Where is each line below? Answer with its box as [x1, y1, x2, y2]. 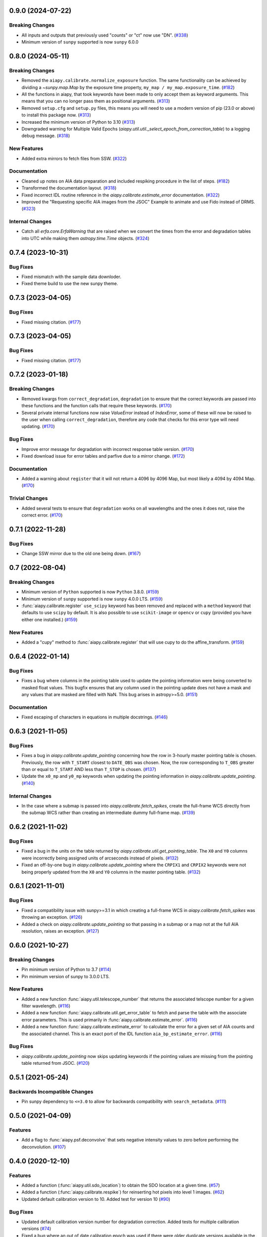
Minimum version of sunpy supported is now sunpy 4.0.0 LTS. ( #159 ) [21, 596, 163, 602]
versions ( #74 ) [21, 1226, 51, 1232]
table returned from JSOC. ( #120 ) [21, 1060, 90, 1066]
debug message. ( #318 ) [21, 133, 70, 139]
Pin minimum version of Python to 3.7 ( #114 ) [21, 966, 111, 972]
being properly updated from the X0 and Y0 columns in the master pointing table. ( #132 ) [21, 869, 201, 875]
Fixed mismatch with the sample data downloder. [21, 274, 121, 280]
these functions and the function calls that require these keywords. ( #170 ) [21, 403, 172, 409]
